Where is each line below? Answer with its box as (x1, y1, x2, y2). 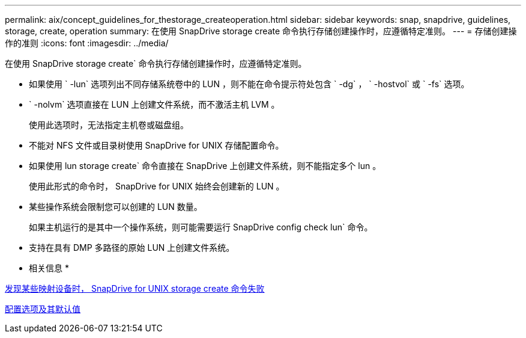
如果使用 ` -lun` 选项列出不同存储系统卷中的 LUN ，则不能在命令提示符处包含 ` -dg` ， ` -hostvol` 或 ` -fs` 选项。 (29, 79, 470, 89)
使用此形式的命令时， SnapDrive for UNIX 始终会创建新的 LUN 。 (29, 181, 285, 191)
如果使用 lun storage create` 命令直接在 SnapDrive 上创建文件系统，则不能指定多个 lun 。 (29, 161, 381, 171)
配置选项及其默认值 (5, 304, 80, 314)
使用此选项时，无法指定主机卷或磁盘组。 (29, 120, 189, 130)
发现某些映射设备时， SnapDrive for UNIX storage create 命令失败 (5, 283, 265, 293)
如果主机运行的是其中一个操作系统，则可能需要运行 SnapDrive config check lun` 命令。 (29, 222, 373, 232)
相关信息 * (29, 263, 69, 273)
